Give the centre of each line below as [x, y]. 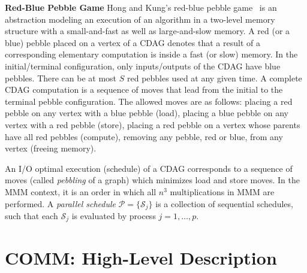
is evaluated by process [114, 215]
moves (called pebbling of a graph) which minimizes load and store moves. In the [153, 180]
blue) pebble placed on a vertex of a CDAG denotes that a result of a [133, 42]
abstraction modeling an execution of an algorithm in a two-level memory [140, 19]
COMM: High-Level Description [141, 257]
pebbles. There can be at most [61, 78]
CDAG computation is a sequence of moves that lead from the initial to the [144, 90]
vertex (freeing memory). [51, 148]
